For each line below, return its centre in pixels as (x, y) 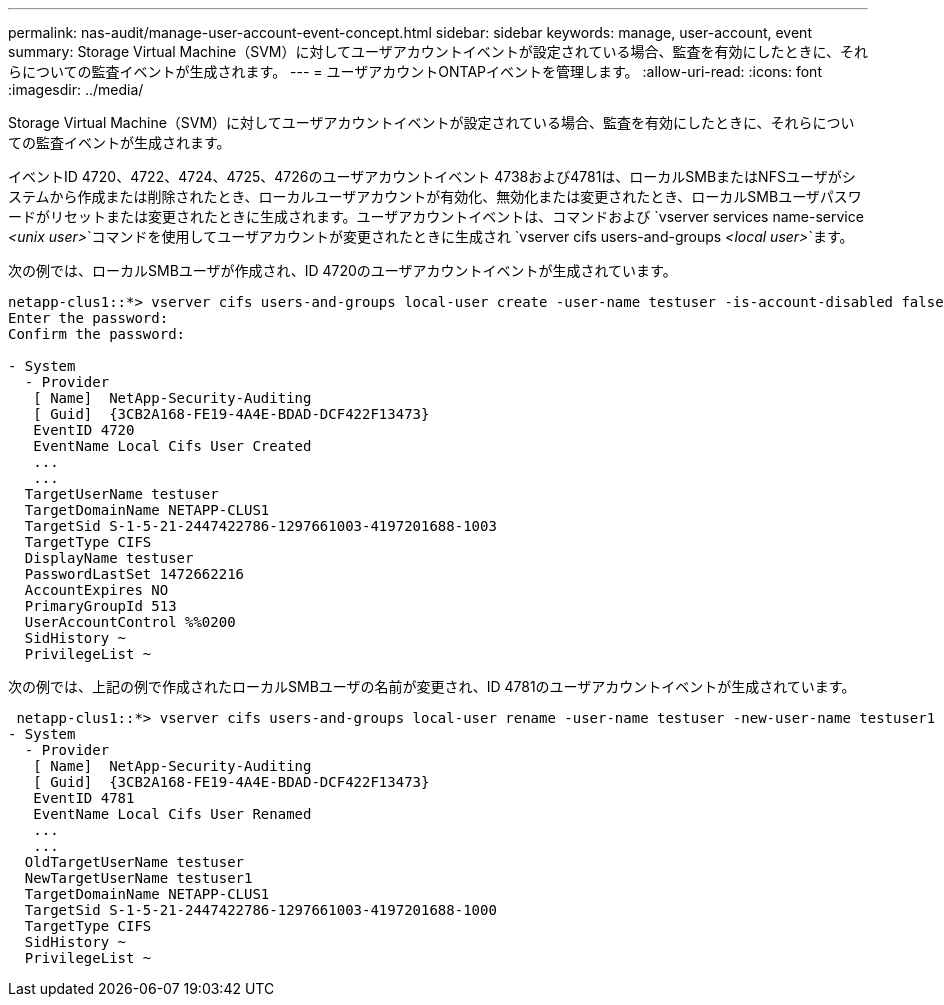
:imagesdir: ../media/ (76, 89)
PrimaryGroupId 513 (100, 606)
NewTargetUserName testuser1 (138, 878)
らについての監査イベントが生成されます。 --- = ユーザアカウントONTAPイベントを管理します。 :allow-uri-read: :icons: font (415, 71)
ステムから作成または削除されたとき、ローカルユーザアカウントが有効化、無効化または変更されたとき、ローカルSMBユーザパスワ (435, 196)
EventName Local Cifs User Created (172, 446)
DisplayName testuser (109, 558)
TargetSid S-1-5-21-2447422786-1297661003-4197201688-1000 (260, 910)
